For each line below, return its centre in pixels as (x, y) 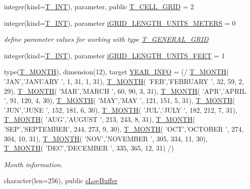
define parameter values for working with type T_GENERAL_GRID (106, 39)
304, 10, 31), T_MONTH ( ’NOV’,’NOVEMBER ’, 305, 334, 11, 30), (106, 138)
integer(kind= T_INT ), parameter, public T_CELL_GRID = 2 (99, 6)
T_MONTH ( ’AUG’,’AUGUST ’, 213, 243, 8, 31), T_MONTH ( (100, 119)
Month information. (33, 164)
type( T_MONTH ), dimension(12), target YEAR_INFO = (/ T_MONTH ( (116, 72)
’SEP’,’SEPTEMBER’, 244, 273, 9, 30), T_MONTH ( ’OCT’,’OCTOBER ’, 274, (124, 129)
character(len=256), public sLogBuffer (61, 180)
